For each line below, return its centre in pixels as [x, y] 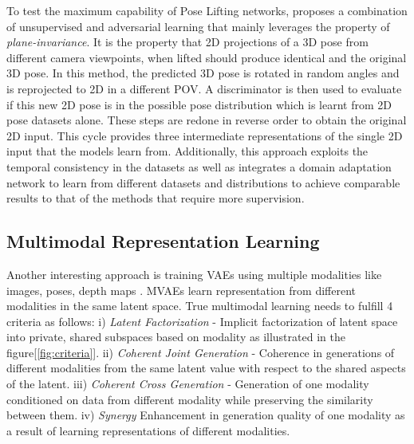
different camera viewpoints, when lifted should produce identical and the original [207, 57]
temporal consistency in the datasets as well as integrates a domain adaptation [199, 166]
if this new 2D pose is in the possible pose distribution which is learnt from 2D [199, 104]
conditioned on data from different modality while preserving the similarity [190, 399]
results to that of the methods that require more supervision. [156, 198]
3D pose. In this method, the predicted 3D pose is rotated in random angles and [203, 73]
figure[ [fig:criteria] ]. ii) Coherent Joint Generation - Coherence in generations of [201, 352]
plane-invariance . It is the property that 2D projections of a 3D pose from [187, 42]
